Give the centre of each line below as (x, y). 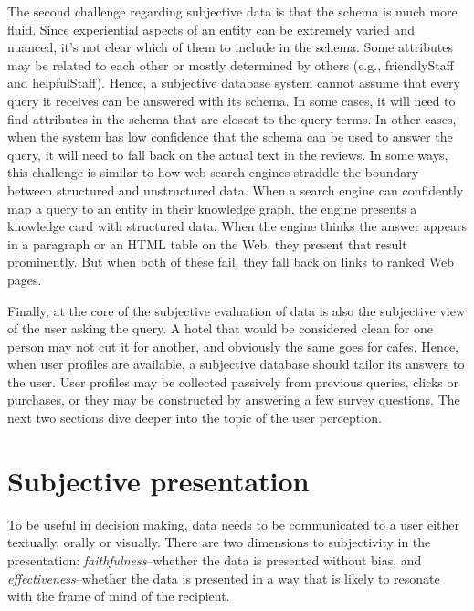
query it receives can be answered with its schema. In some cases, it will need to (232, 100)
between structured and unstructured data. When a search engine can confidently (236, 190)
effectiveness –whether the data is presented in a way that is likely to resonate (224, 578)
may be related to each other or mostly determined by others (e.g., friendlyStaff (231, 64)
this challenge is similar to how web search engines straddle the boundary (213, 172)
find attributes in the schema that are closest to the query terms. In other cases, (232, 118)
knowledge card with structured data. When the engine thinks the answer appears (237, 226)
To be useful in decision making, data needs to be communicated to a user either (234, 524)
